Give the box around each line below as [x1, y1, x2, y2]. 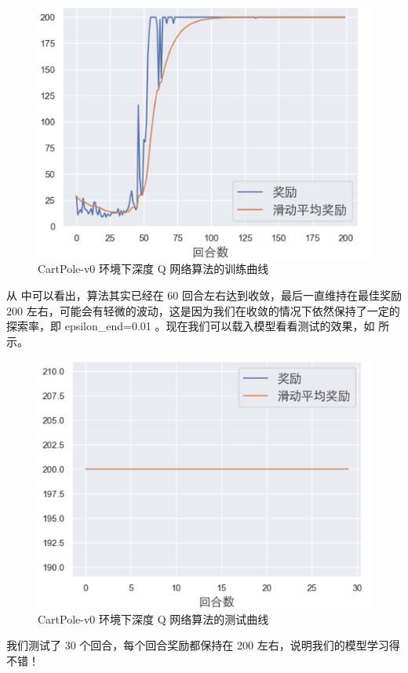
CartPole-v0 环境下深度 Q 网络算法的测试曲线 [38, 610, 269, 627]
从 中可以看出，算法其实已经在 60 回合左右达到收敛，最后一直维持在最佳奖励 [6, 287, 402, 304]
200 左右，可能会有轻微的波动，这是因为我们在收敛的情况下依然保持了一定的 [6, 302, 400, 318]
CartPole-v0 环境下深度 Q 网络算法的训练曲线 [38, 260, 269, 277]
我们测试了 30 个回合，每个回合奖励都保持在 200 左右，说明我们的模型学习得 [6, 637, 400, 653]
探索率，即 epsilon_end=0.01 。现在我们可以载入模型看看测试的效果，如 [6, 318, 375, 334]
